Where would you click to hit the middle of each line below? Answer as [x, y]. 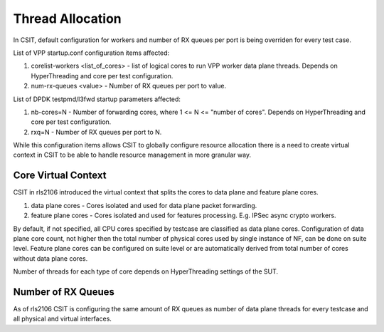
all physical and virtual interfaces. [62, 319]
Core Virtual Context [60, 176]
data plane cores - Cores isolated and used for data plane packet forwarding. [144, 205]
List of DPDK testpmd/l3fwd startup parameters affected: [97, 99]
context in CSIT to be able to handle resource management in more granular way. [132, 155]
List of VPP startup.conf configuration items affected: [91, 53]
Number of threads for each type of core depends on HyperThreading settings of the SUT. [146, 271]
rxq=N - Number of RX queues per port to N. [96, 132]
